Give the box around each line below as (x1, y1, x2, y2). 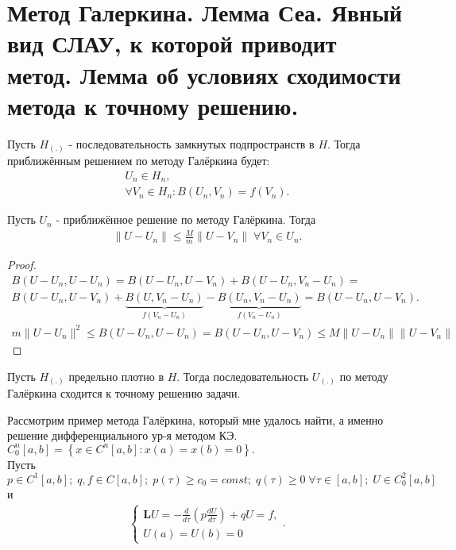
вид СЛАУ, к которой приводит (7, 27, 337, 60)
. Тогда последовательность (176, 367, 309, 384)
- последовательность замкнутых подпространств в (68, 135, 315, 152)
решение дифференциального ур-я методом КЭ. (7, 427, 238, 444)
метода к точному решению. (7, 89, 299, 121)
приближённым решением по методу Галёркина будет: (7, 152, 270, 169)
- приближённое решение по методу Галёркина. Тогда (56, 211, 316, 228)
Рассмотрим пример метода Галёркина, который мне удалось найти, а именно (7, 411, 384, 428)
